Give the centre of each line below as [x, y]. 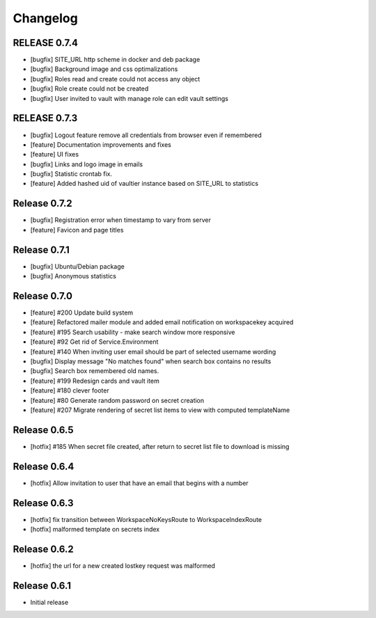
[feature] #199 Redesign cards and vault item [95, 381]
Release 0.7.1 [41, 249]
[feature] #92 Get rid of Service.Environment [94, 342]
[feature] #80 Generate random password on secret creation [117, 400]
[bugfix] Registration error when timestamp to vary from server [121, 220]
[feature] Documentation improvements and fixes [101, 144]
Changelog [45, 18]
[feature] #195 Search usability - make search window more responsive [133, 332]
